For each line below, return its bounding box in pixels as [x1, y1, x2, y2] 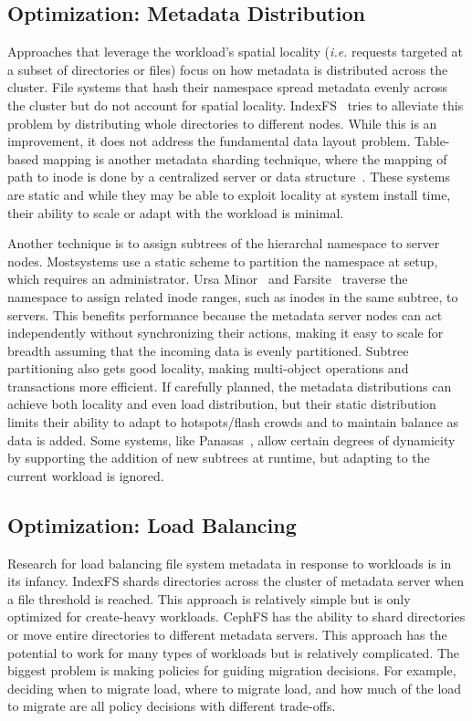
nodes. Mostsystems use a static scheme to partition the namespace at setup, [7, 251, 438, 270]
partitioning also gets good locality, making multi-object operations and [7, 359, 409, 378]
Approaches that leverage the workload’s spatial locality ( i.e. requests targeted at [7, 42, 464, 61]
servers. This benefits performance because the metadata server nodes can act [7, 305, 443, 324]
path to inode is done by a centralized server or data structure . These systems [7, 167, 450, 186]
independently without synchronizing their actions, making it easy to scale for [7, 323, 444, 342]
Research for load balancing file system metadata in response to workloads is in [7, 553, 452, 572]
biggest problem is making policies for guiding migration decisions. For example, [7, 661, 456, 680]
